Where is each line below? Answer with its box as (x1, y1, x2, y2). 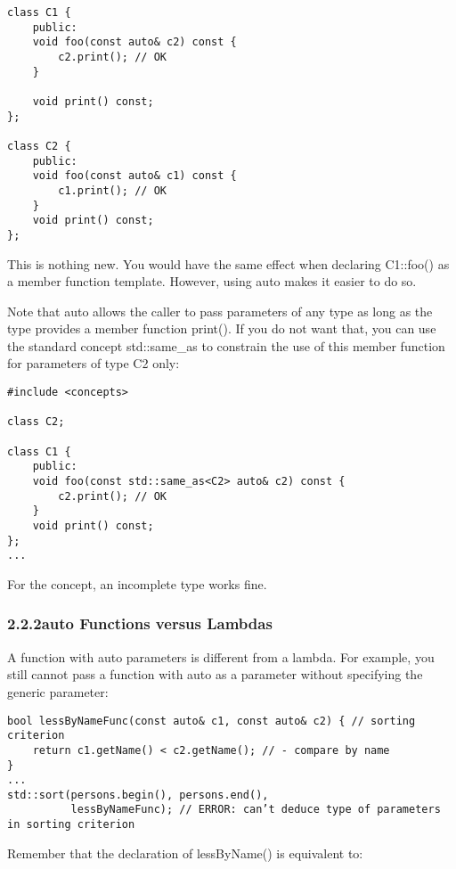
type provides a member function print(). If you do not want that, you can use (7, 319, 436, 338)
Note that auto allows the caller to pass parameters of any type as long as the (7, 301, 433, 320)
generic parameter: (7, 682, 109, 701)
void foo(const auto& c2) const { (32, 36, 237, 49)
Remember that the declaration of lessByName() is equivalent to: (7, 843, 363, 862)
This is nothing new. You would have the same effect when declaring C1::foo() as (7, 254, 450, 273)
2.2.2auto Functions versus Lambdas (7, 612, 273, 635)
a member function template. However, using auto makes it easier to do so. (7, 272, 417, 291)
